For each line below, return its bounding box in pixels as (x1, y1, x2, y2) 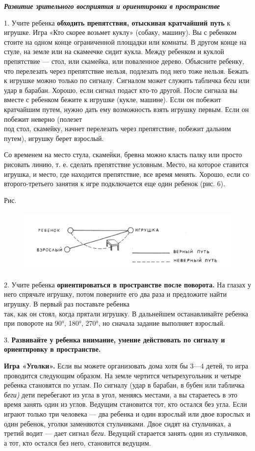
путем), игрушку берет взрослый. (4, 133, 104, 143)
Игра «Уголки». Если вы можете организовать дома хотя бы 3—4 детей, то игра (4, 361, 249, 371)
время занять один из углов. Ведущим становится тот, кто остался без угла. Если (4, 399, 247, 409)
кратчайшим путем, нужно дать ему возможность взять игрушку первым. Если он (4, 104, 249, 114)
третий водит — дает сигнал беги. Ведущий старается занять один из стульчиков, (4, 428, 248, 438)
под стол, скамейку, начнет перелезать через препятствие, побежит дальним (4, 123, 231, 134)
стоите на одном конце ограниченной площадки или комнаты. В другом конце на (4, 36, 247, 47)
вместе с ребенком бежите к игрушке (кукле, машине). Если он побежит (4, 94, 221, 105)
